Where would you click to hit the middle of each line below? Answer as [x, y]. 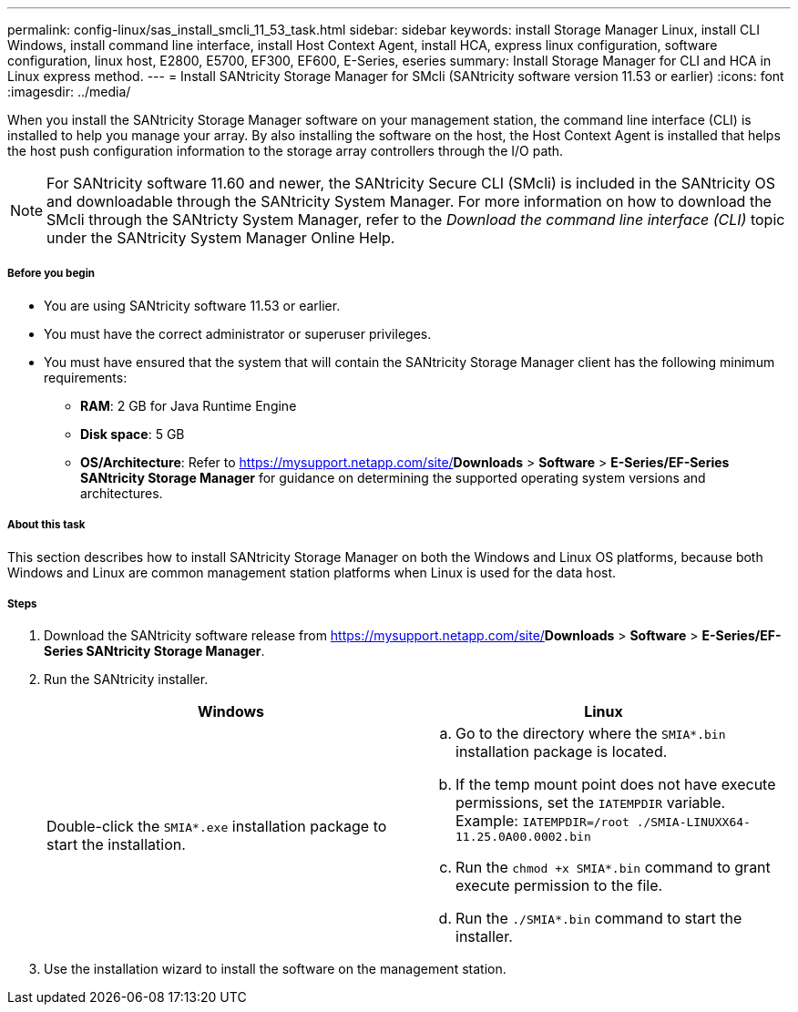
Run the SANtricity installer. [126, 680]
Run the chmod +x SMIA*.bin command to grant [613, 868]
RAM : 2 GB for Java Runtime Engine [189, 405]
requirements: [86, 377]
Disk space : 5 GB [133, 434]
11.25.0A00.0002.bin [523, 837]
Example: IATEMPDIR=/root [542, 821]
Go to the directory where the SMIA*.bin [591, 734]
